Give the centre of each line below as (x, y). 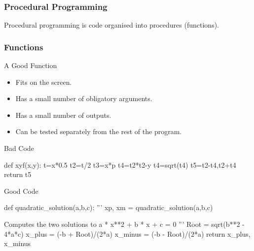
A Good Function (31, 65)
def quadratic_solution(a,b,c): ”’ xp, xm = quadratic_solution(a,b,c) (109, 207)
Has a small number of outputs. (63, 115)
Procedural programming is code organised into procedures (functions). (111, 25)
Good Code (21, 191)
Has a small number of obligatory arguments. (84, 98)
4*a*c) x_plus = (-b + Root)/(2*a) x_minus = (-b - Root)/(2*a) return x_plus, (127, 233)
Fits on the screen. (44, 82)
